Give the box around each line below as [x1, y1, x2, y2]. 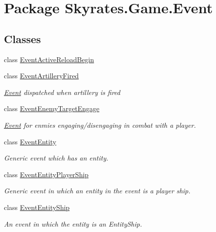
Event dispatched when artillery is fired [4, 87, 120, 97]
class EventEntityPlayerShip [4, 169, 89, 179]
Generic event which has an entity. [4, 153, 108, 163]
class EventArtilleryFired [4, 70, 79, 81]
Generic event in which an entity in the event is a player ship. [4, 186, 191, 196]
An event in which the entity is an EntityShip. [4, 218, 142, 229]
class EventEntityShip [4, 202, 70, 212]
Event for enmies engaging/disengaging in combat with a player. [4, 119, 196, 130]
